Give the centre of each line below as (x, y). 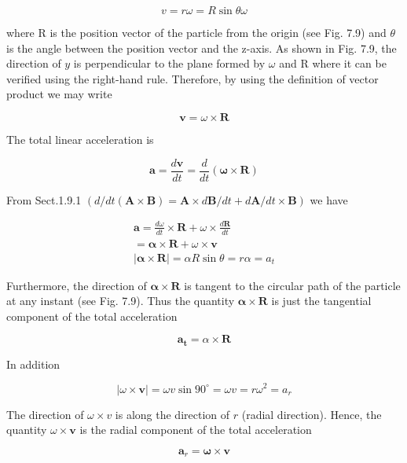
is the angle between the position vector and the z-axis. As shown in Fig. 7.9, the (202, 48)
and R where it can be (333, 63)
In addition (33, 364)
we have (329, 199)
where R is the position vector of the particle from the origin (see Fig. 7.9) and (196, 32)
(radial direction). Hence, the (312, 414)
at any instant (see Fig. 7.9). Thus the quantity (121, 301)
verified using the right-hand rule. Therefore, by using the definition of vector (192, 78)
